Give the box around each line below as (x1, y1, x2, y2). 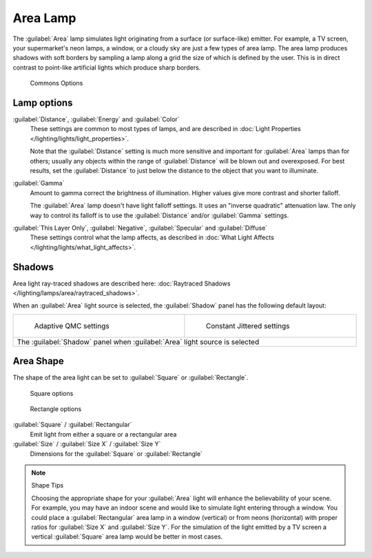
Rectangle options (30, 405, 82, 413)
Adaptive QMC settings (34, 321, 110, 330)
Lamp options (12, 97, 73, 108)
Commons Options (30, 79, 83, 88)
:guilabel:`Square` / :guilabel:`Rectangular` (12, 421, 132, 429)
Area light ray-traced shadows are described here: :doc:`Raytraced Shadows (12, 279, 231, 288)
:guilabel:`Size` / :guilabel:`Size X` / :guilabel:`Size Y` (12, 440, 161, 448)
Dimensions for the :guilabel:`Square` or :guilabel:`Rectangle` (30, 449, 203, 458)
